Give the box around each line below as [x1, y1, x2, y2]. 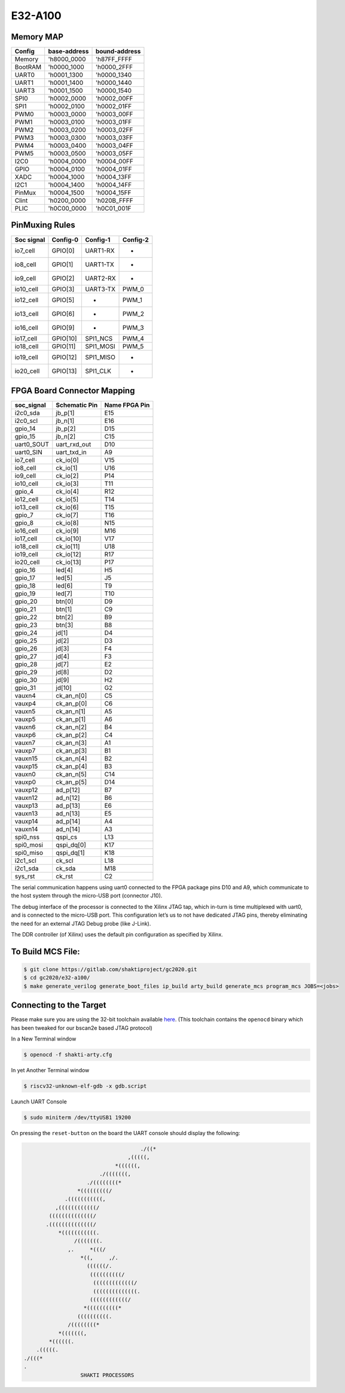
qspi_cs [56, 833, 78, 841]
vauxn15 [14, 755, 38, 763]
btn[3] [56, 621, 74, 629]
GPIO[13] [51, 367, 77, 375]
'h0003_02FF [95, 126, 133, 134]
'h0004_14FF [95, 181, 132, 189]
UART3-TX [84, 285, 116, 293]
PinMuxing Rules [11, 220, 76, 230]
